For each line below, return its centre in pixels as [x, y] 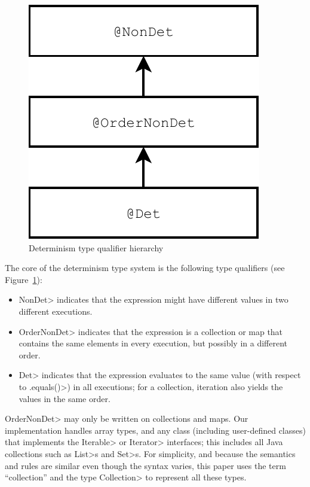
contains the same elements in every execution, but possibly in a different [153, 343]
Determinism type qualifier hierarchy [96, 247]
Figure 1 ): [24, 279]
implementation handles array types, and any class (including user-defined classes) [155, 430]
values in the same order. [65, 398]
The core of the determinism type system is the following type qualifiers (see [145, 268]
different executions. [56, 311]
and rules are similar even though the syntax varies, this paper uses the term [145, 465]
